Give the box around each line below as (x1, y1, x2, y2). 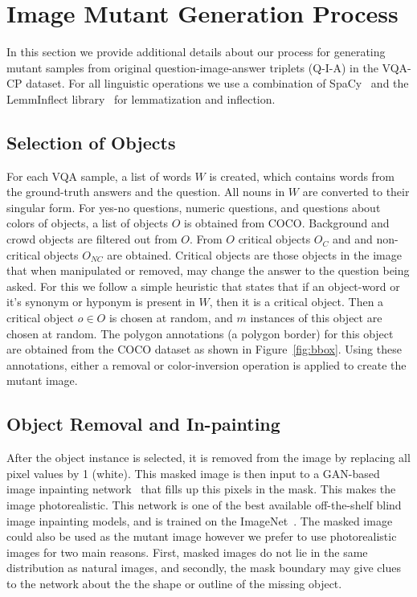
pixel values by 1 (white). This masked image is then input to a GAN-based (6, 464, 380, 481)
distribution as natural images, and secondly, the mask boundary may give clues (6, 559, 401, 576)
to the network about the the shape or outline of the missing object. (6, 575, 342, 591)
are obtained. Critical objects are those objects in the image (107, 246, 402, 263)
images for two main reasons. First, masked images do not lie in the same (6, 543, 368, 560)
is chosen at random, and (108, 309, 233, 326)
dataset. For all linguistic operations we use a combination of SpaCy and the (26, 75, 409, 92)
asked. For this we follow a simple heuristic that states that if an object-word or (6, 277, 400, 294)
